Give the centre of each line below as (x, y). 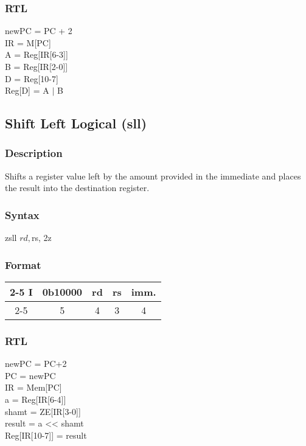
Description (34, 153)
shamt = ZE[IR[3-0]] (43, 411)
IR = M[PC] (28, 42)
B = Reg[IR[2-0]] (37, 66)
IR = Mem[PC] (33, 387)
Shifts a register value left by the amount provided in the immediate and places (153, 176)
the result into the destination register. (77, 188)
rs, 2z (42, 238)
